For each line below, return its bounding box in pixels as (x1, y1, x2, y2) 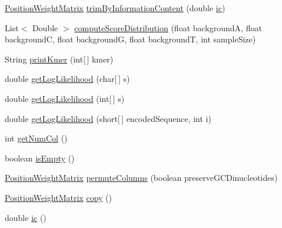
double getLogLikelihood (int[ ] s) (5, 92, 125, 104)
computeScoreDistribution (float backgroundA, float (74, 21, 262, 34)
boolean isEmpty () (5, 151, 75, 164)
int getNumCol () (5, 132, 68, 144)
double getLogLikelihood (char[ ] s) (5, 72, 130, 85)
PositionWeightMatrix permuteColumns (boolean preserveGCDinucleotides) (5, 171, 278, 184)
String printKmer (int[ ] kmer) (5, 52, 114, 65)
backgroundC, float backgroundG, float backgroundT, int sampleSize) (5, 33, 256, 45)
